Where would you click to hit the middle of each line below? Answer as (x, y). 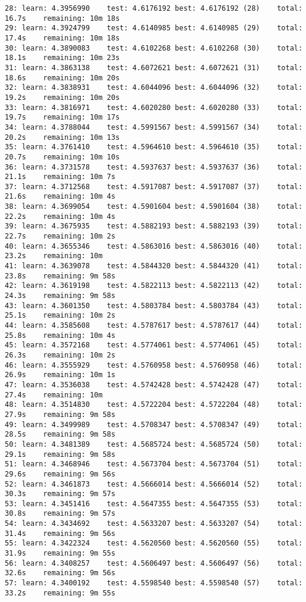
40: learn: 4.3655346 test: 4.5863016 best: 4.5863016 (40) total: (154, 246)
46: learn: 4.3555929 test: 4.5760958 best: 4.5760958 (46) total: (154, 365)
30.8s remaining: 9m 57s (60, 514)
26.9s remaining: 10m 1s (60, 375)
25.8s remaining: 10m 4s (60, 335)
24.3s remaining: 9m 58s (60, 296)
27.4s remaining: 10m (54, 395)
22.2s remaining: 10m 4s (60, 216)
